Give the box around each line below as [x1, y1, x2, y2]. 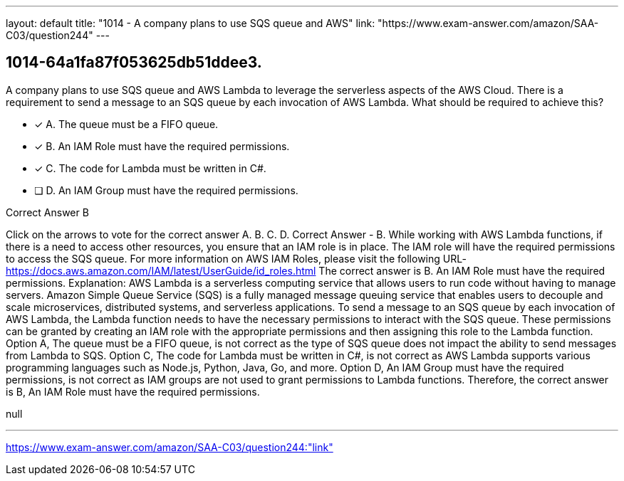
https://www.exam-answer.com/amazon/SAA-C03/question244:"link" [6, 440, 333, 453]
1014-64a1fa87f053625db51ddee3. [6, 53, 262, 72]
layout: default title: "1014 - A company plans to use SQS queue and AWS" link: [6, 17, 375, 29]
